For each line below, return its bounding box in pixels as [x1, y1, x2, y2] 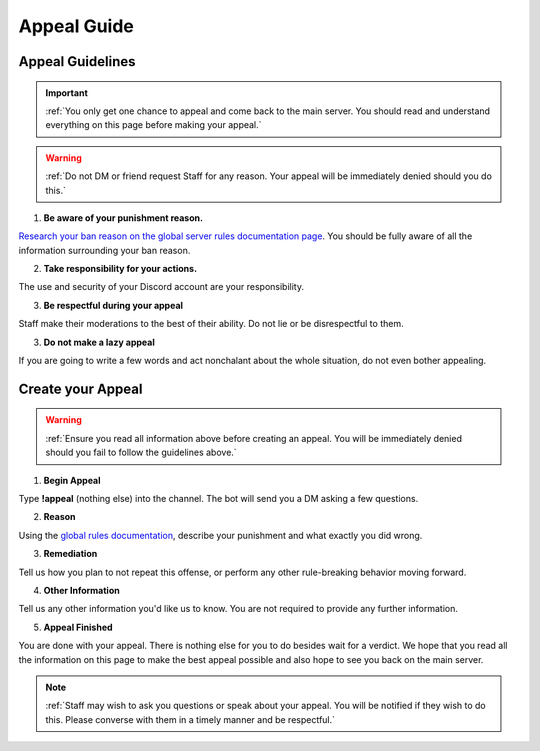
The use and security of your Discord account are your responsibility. [18, 281, 305, 293]
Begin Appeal [43, 474, 101, 486]
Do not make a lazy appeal [43, 336, 155, 348]
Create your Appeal [18, 380, 143, 397]
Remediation [43, 548, 98, 560]
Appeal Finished [43, 621, 114, 633]
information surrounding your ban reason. [18, 244, 191, 256]
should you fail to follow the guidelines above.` [45, 446, 237, 459]
